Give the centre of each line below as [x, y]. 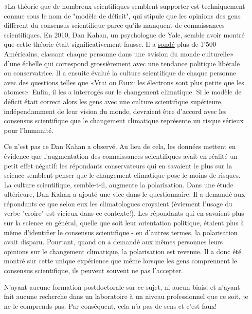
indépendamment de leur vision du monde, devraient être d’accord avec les [115, 111]
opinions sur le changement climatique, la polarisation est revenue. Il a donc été [123, 251]
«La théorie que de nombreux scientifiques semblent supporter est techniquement [125, 6]
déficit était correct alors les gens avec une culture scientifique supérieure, [114, 101]
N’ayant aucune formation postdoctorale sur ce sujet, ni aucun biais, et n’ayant [122, 286]
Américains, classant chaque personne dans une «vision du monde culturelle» [119, 53]
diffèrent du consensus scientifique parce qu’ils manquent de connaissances [114, 25]
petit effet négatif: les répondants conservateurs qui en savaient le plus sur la [118, 165]
